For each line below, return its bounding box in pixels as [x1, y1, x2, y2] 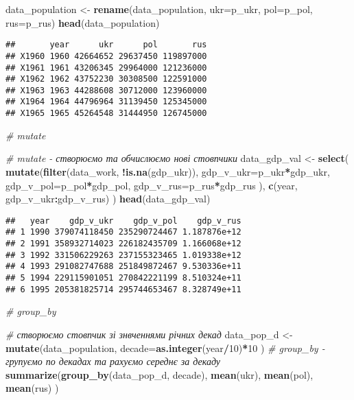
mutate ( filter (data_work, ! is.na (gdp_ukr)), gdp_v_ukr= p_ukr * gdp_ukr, [5, 164, 330, 178]
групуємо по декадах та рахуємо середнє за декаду [5, 354, 221, 368]
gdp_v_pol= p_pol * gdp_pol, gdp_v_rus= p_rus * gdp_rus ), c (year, [5, 178, 298, 192]
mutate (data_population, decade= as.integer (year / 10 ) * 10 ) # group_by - [5, 340, 325, 355]
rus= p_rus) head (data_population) [5, 15, 160, 30]
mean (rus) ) [5, 381, 59, 395]
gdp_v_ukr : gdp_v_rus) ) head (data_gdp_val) [5, 191, 211, 206]
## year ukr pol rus [5, 40, 207, 50]
